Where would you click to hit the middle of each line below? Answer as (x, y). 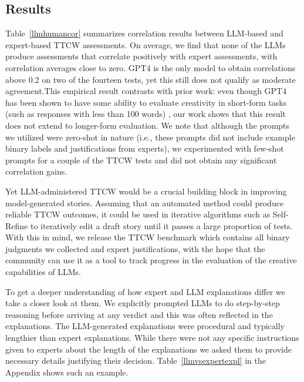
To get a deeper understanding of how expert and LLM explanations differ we (145, 291)
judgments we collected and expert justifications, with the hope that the (135, 248)
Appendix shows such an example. (67, 372)
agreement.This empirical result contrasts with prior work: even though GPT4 (146, 91)
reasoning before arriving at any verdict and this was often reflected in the (139, 314)
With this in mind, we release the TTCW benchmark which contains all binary (148, 237)
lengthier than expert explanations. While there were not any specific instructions (152, 338)
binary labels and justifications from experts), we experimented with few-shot (145, 148)
